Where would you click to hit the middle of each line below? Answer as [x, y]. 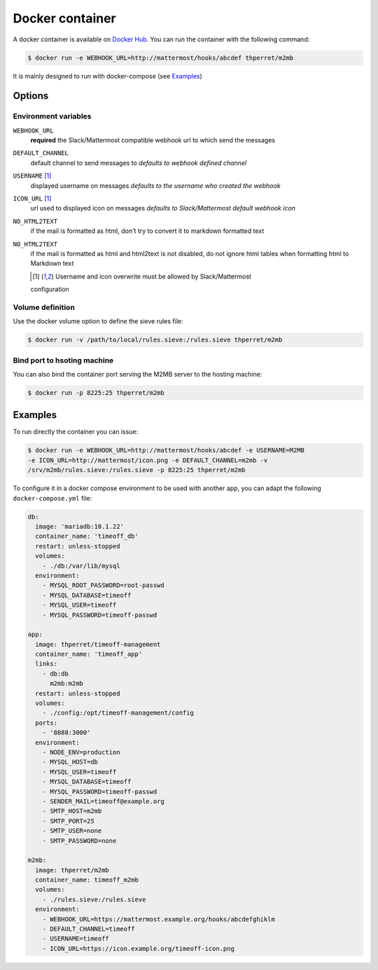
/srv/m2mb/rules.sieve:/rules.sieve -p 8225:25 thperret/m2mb [136, 470]
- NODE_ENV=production [81, 752]
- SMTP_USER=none [72, 831]
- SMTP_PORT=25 [68, 821]
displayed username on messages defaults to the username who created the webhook [155, 185]
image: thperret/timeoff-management [98, 644]
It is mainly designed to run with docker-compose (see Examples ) [107, 76]
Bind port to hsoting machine [63, 360]
